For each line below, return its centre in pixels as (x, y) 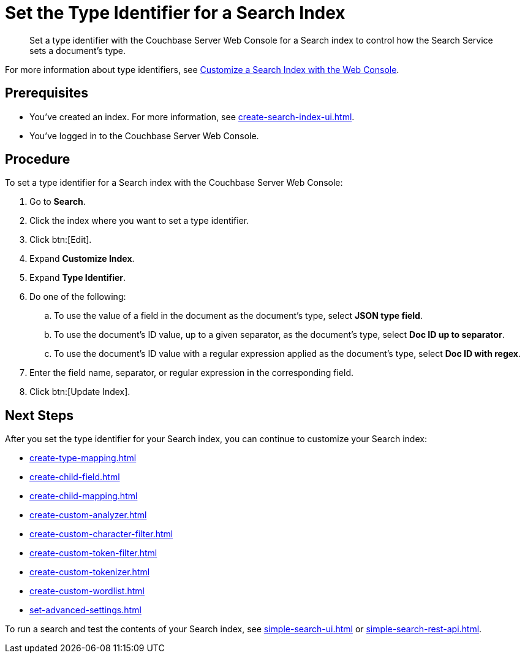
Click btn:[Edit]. (61, 240)
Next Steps (39, 415)
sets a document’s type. (78, 50)
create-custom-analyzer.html (88, 515)
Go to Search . (58, 202)
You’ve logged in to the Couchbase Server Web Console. (144, 136)
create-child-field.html (75, 477)
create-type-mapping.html (83, 458)
